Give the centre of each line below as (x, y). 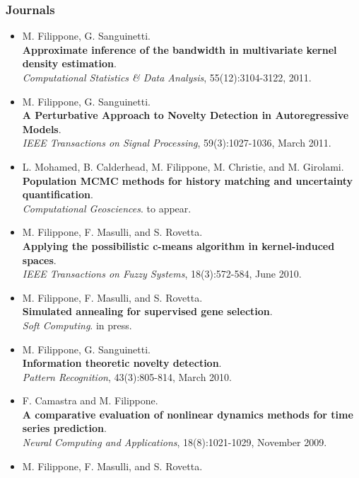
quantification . (58, 194)
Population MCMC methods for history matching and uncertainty (188, 180)
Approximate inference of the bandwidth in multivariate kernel (179, 49)
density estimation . (69, 63)
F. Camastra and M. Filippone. (90, 400)
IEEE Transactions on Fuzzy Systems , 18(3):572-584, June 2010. (162, 274)
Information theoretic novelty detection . (122, 363)
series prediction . (64, 428)
